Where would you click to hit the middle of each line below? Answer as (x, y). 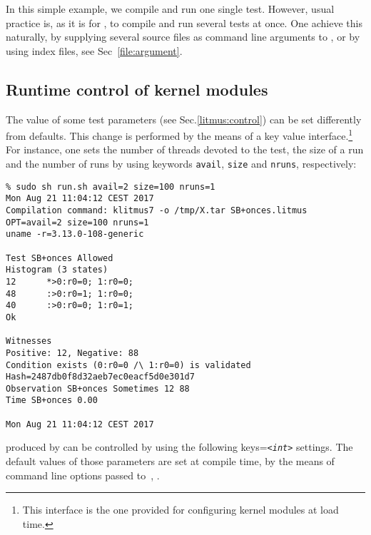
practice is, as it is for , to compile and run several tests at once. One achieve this (184, 22)
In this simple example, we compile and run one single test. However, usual (170, 9)
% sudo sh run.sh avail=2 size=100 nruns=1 (111, 187)
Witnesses (29, 341)
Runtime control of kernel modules (137, 89)
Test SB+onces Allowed (60, 258)
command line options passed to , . (83, 475)
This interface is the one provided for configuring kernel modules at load (181, 510)
